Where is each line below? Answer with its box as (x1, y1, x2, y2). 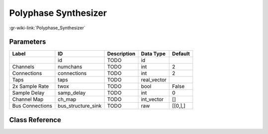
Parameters (9, 38, 46, 46)
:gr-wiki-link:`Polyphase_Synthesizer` (9, 25, 86, 31)
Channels (12, 64, 35, 70)
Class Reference (9, 116, 62, 124)
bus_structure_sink (58, 102, 102, 109)
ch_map (58, 96, 76, 103)
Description (107, 50, 136, 57)
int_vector (140, 96, 164, 103)
